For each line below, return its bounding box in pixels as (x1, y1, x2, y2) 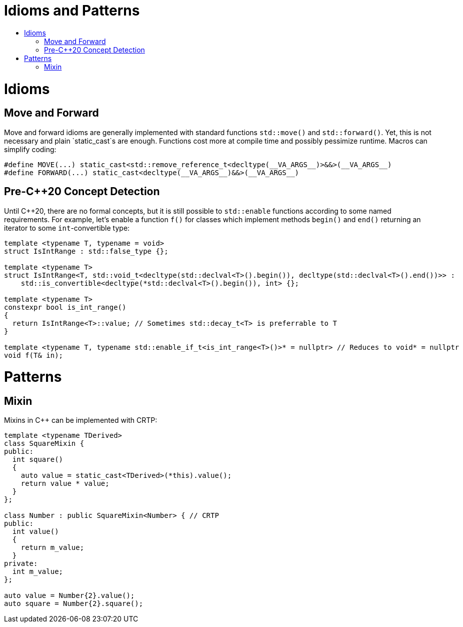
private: (4, 559, 38, 568)
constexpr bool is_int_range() (4, 303, 126, 311)
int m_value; (12, 567, 63, 576)
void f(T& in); (4, 351, 63, 359)
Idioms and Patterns (4, 2, 140, 19)
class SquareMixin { (4, 439, 84, 448)
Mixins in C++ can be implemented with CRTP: (4, 416, 157, 425)
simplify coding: (4, 145, 56, 154)
